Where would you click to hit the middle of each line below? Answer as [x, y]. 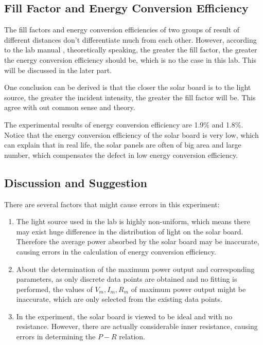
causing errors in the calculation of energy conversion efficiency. [116, 251]
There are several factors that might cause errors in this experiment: [112, 204]
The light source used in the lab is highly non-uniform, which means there [133, 221]
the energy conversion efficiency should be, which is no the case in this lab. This [130, 59]
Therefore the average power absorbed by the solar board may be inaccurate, [138, 241]
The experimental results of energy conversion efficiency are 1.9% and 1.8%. [124, 124]
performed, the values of [54, 289]
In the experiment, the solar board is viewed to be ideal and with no [124, 316]
